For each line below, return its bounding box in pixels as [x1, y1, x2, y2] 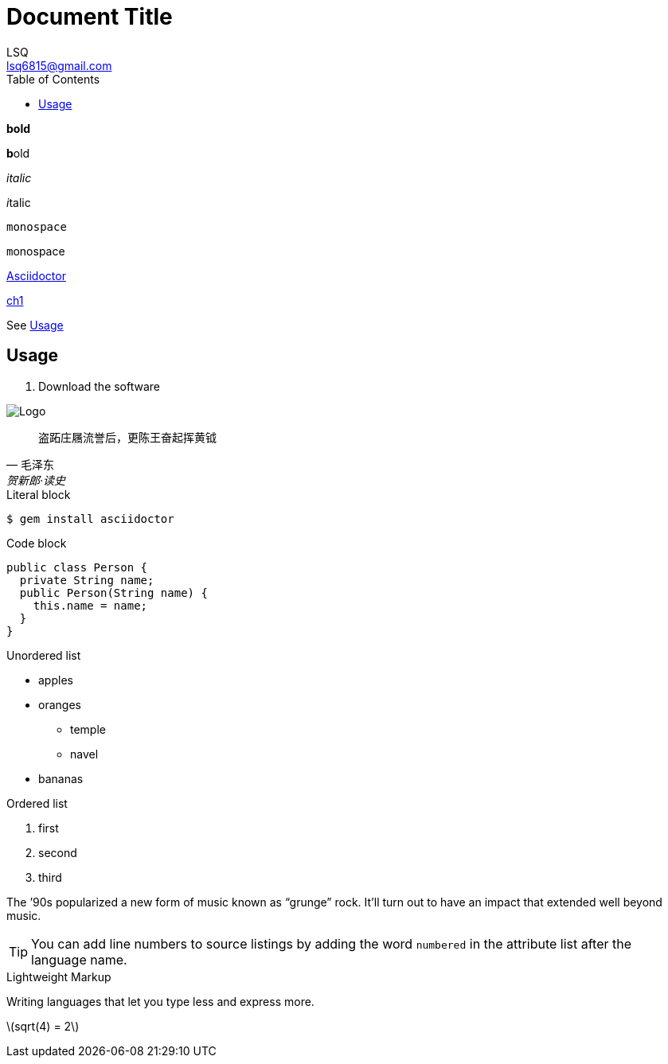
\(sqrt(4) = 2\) [6, 1019, 80, 1033]
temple [70, 722, 106, 736]
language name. [31, 951, 127, 968]
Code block [6, 536, 67, 550]
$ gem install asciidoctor [6, 512, 174, 525]
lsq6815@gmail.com [6, 58, 112, 72]
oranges [38, 697, 81, 711]
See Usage [6, 318, 64, 332]
